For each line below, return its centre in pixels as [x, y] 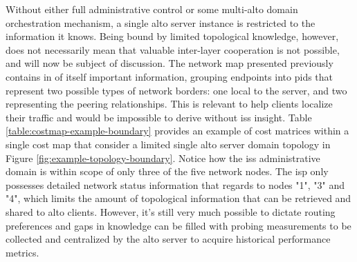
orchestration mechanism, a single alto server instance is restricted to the [161, 22]
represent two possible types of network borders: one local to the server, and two [176, 90]
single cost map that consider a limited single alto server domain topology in [168, 144]
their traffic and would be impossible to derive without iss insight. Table [159, 117]
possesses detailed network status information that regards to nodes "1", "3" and [175, 184]
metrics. [22, 252]
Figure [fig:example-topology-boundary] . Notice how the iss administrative [163, 158]
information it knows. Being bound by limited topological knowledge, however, [172, 36]
